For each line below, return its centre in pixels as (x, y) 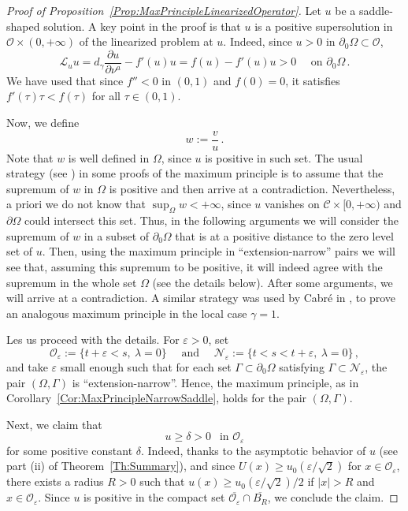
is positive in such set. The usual (284, 157)
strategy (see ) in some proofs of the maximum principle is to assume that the (195, 173)
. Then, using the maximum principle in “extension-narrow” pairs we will (219, 251)
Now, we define (43, 123)
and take (27, 367)
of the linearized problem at (146, 41)
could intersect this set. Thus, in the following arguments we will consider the (211, 220)
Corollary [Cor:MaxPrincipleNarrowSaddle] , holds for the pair (157, 398)
